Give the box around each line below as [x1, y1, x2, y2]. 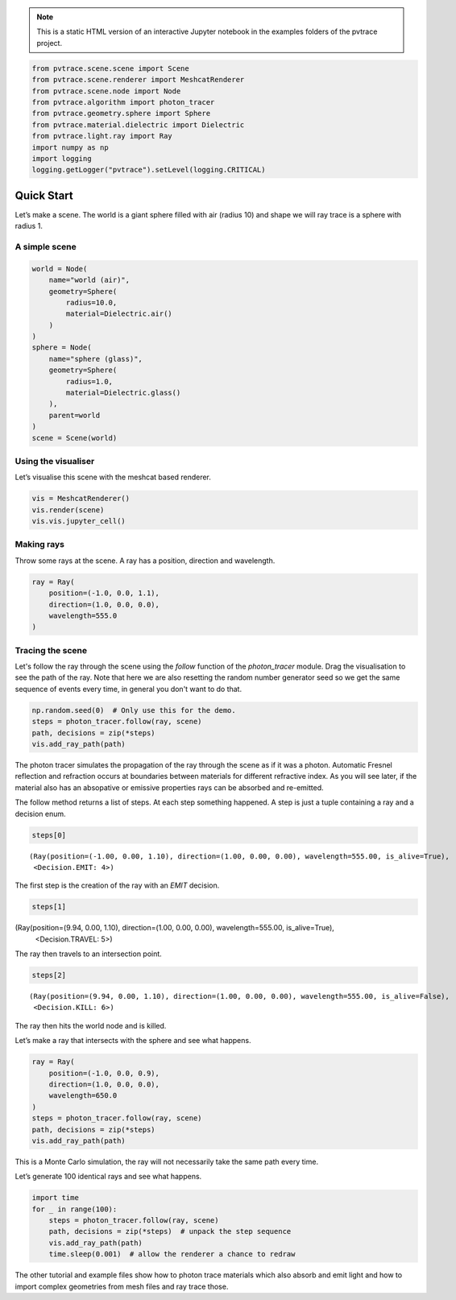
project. [36, 38, 63, 48]
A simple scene [15, 241, 77, 252]
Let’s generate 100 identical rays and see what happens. [15, 1172, 202, 1182]
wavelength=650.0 [48, 1091, 118, 1100]
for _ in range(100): [31, 1204, 118, 1214]
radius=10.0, [65, 298, 118, 307]
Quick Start [15, 188, 73, 202]
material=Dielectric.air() [65, 309, 172, 318]
